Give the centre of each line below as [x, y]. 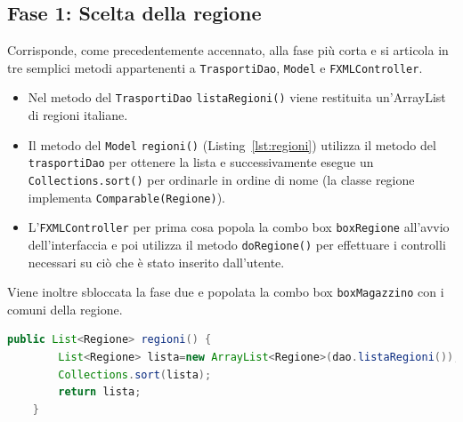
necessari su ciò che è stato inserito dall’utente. [156, 262]
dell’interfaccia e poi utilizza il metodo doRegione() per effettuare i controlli [237, 244]
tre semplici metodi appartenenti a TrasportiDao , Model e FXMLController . [215, 67]
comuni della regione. [65, 309]
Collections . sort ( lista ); [135, 374]
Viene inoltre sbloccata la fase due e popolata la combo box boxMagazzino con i [226, 292]
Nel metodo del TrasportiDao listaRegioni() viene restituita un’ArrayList [237, 97]
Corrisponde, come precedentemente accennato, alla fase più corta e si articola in [228, 50]
